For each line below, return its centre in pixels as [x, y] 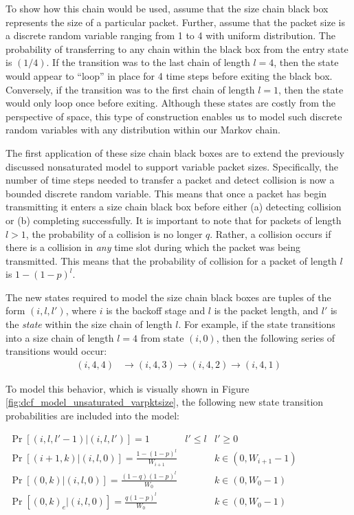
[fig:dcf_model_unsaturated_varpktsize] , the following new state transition [165, 402]
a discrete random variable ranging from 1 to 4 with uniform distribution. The [170, 35]
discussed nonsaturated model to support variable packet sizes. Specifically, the [172, 166]
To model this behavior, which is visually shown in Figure [128, 388]
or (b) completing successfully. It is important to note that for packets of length [174, 220]
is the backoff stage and [156, 310]
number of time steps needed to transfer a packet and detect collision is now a [170, 180]
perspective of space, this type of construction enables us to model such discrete [174, 116]
